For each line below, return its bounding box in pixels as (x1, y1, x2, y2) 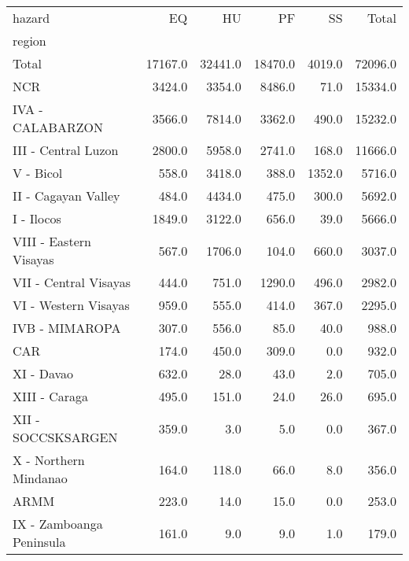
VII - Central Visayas (13, 273, 131, 291)
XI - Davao (13, 364, 74, 382)
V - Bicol (13, 164, 63, 182)
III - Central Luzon (13, 141, 119, 159)
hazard (13, 9, 50, 27)
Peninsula (13, 533, 66, 551)
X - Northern (13, 451, 85, 469)
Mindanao (13, 469, 68, 487)
